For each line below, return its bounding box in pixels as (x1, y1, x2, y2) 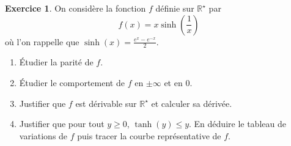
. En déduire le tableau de (189, 117, 286, 130)
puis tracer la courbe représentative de (77, 129, 221, 142)
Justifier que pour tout (19, 117, 105, 130)
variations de (19, 129, 68, 142)
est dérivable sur (75, 97, 137, 109)
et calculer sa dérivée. (151, 97, 232, 109)
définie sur (155, 2, 194, 14)
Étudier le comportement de (19, 76, 125, 89)
